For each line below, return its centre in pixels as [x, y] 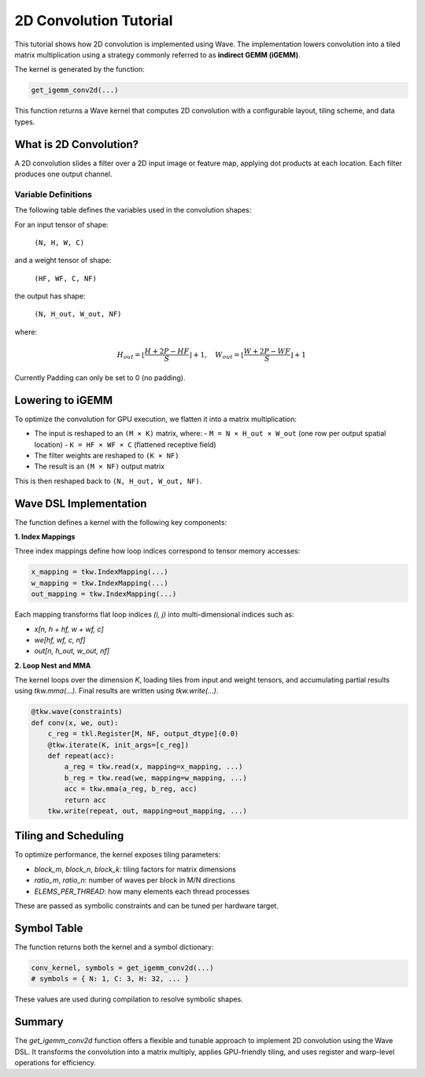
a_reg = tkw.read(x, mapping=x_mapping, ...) [153, 767]
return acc [85, 800]
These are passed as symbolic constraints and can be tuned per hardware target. [146, 906]
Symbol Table [49, 928]
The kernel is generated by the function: [79, 69]
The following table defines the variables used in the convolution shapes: [133, 210]
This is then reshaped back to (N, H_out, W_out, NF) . [108, 481]
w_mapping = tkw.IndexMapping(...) [100, 583]
